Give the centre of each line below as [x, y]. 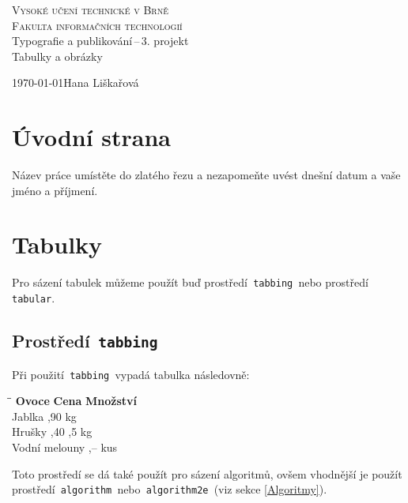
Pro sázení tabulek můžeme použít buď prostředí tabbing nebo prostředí [190, 282]
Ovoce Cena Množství [76, 401]
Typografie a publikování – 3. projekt [100, 41]
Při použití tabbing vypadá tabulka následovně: [131, 374]
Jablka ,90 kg [44, 416]
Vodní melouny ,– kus [65, 447]
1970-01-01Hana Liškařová [76, 83]
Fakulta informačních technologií [97, 25]
